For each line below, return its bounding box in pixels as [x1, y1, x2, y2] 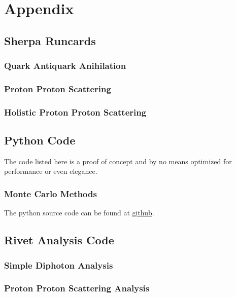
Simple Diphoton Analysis [4, 258, 113, 271]
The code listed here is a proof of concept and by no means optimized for [4, 156, 232, 166]
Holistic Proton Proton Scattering [4, 105, 147, 118]
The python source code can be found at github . [4, 207, 154, 218]
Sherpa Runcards [4, 32, 96, 48]
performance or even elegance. [4, 166, 97, 176]
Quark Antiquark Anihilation [4, 59, 126, 72]
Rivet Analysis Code [4, 232, 114, 248]
